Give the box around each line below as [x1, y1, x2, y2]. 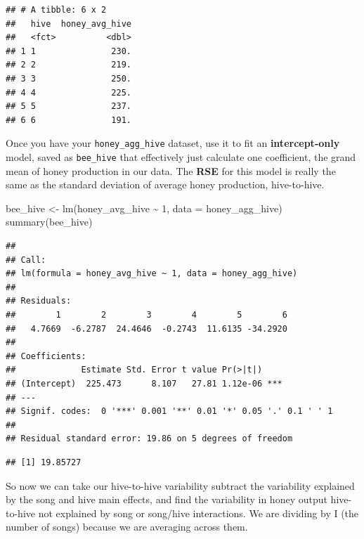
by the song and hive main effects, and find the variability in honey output [6, 492, 327, 507]
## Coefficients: [6, 351, 86, 361]
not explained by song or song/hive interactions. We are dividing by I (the [38, 505, 359, 520]
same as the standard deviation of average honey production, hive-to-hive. [6, 177, 325, 192]
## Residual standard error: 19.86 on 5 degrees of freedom [6, 434, 293, 444]
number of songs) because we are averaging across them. [6, 519, 248, 534]
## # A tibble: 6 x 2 [6, 5, 107, 15]
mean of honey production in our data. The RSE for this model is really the [6, 163, 336, 178]
